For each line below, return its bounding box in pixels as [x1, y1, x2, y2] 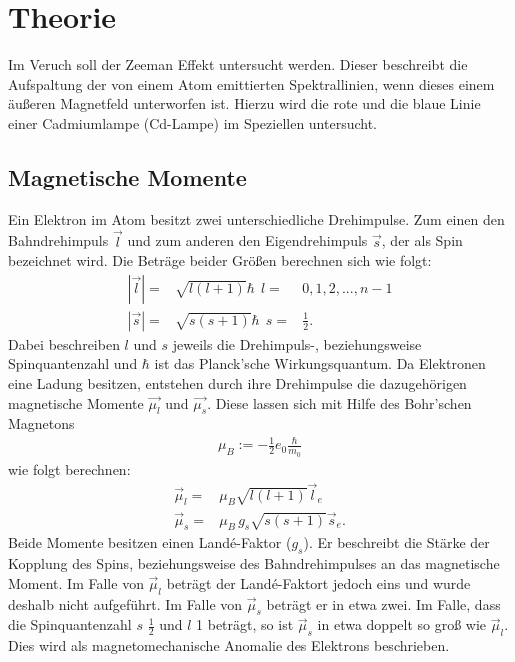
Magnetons [8, 413, 75, 434]
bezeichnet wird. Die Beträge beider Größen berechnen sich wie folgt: [8, 250, 432, 271]
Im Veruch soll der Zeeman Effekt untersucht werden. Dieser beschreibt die [8, 54, 468, 75]
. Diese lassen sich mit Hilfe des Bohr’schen [207, 392, 472, 413]
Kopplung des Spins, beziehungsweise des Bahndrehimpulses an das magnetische [8, 553, 500, 574]
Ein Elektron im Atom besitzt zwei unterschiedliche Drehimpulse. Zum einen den [8, 208, 505, 229]
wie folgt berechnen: [8, 458, 131, 479]
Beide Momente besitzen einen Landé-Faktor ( [8, 532, 292, 553]
